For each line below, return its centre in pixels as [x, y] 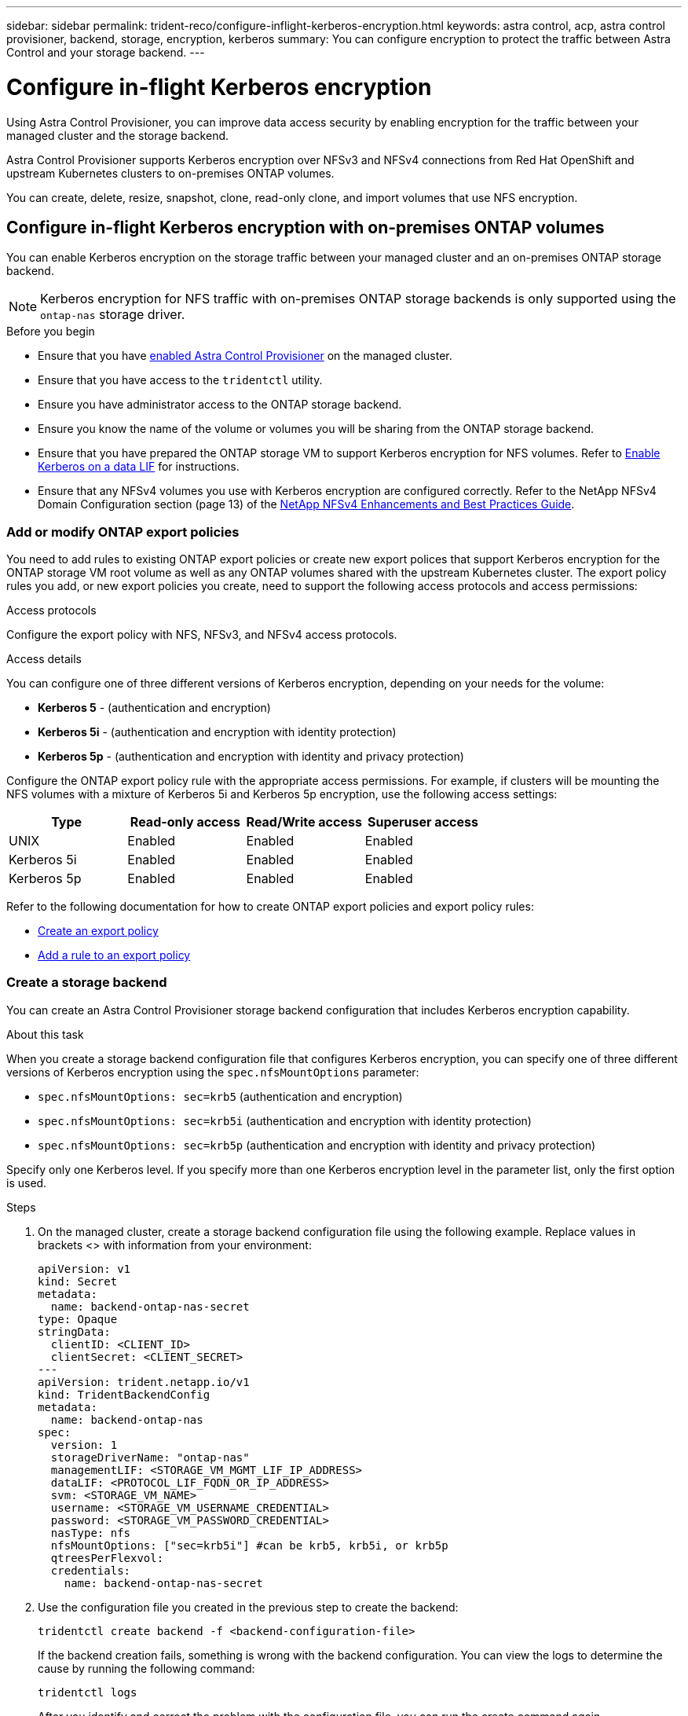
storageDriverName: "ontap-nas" [150, 1457]
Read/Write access [304, 822]
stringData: [74, 1331]
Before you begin [51, 332]
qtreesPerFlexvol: [107, 1558]
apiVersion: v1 [84, 1269]
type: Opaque [78, 1319]
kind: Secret [78, 1281]
